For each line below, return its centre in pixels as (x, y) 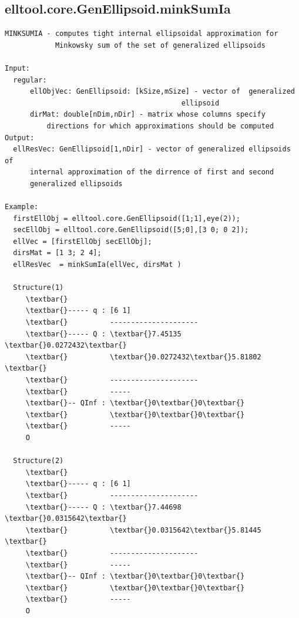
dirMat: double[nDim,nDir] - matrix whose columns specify (147, 115)
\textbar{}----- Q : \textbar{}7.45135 (103, 334)
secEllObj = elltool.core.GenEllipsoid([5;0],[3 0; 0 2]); (131, 230)
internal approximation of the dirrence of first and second (152, 172)
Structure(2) (38, 461)
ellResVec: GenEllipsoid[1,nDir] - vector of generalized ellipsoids (152, 149)
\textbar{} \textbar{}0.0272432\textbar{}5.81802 (143, 357)
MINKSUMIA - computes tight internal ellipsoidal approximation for (142, 34)
